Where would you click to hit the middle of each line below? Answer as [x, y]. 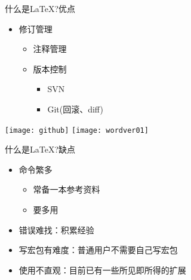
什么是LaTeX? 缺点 [40, 149]
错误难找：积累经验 [56, 229]
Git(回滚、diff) [75, 109]
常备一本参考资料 [67, 189]
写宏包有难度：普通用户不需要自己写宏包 [98, 250]
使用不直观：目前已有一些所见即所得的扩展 [102, 270]
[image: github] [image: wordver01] [77, 130]
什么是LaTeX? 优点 [40, 8]
